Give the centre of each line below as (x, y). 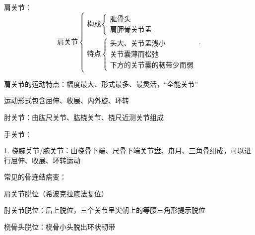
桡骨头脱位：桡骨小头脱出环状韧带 (60, 227)
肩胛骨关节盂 (131, 30)
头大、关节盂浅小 (138, 44)
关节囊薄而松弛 (134, 55)
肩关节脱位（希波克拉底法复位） (56, 193)
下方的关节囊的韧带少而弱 (152, 66)
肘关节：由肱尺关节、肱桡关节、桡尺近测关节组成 (84, 117)
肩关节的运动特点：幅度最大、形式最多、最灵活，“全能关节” (101, 84)
